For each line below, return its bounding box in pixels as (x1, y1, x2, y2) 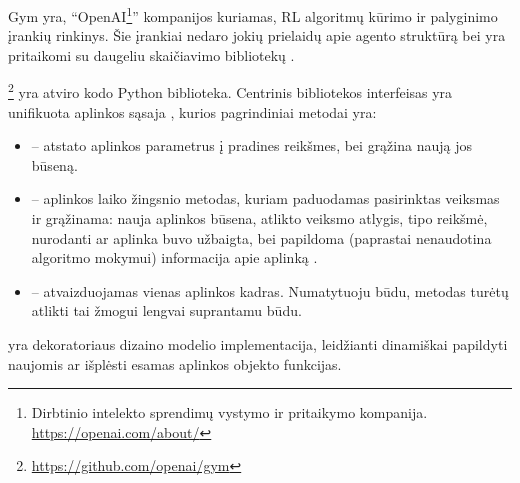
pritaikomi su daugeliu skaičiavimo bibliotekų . (8, 44, 295, 65)
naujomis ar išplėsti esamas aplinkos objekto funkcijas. (8, 353, 342, 374)
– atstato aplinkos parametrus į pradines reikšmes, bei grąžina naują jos (31, 135, 472, 156)
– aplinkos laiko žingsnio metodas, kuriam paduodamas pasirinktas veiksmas (31, 188, 500, 209)
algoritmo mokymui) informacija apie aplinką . (31, 247, 318, 268)
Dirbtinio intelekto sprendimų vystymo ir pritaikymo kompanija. (31, 402, 428, 423)
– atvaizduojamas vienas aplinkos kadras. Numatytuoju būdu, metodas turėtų (31, 280, 509, 301)
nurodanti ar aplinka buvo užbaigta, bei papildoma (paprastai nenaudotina (31, 227, 492, 248)
